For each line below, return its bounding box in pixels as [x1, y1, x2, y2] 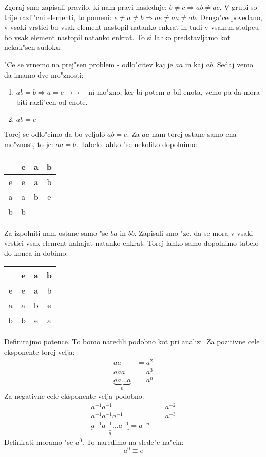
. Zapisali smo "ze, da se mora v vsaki [134, 227, 253, 238]
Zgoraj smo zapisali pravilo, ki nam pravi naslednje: [4, 2, 167, 12]
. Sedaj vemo [213, 59, 253, 69]
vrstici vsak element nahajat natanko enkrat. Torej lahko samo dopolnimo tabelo [4, 237, 259, 248]
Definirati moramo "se [4, 436, 73, 447]
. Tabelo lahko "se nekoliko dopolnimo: [76, 138, 198, 149]
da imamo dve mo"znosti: [4, 69, 84, 80]
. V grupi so [219, 2, 257, 12]
